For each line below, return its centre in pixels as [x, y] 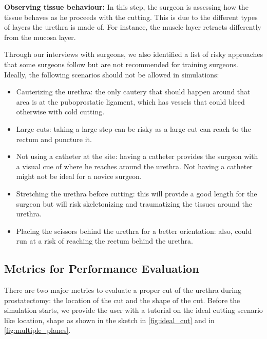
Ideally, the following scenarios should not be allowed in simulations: [112, 74]
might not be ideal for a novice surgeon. [79, 176]
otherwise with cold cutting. [60, 112]
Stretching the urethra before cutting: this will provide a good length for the [137, 193]
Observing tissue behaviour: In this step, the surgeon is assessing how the [126, 7]
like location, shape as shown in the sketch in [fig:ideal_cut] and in [109, 320]
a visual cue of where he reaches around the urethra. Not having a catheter [134, 166]
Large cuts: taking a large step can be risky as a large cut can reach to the [133, 128]
